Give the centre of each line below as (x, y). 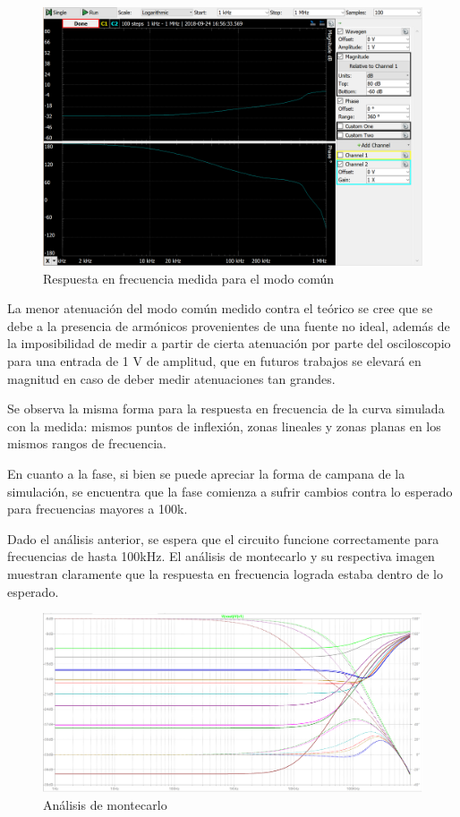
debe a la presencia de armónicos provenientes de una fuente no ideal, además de (229, 325)
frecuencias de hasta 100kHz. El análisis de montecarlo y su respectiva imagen (221, 556)
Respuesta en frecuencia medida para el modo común (189, 278)
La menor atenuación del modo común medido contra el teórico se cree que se (220, 308)
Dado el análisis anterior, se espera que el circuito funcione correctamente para (223, 538)
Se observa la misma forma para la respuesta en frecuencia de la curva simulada (226, 408)
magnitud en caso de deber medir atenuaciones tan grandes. (171, 378)
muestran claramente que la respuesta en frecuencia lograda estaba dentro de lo (226, 573)
